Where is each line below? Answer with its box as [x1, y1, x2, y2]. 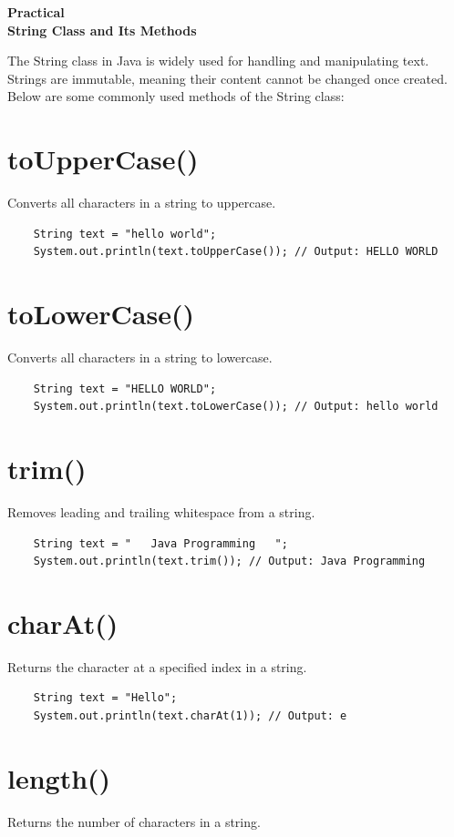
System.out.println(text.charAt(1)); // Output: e [33, 709, 347, 722]
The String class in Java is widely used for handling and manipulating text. [7, 51, 429, 70]
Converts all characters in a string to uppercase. [7, 193, 276, 212]
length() [7, 759, 111, 796]
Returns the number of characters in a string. [7, 811, 261, 831]
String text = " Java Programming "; [33, 536, 288, 550]
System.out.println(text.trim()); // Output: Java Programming [33, 555, 426, 568]
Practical [7, 3, 65, 21]
